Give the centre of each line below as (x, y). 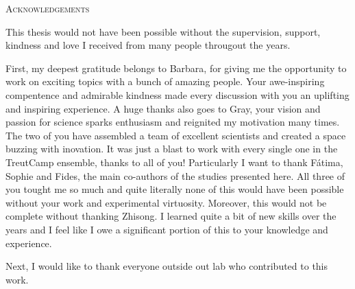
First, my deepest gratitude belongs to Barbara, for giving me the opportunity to (176, 68)
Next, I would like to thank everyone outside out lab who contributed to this (167, 266)
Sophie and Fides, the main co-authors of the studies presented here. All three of (175, 175)
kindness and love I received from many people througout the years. (148, 45)
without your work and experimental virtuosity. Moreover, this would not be (166, 202)
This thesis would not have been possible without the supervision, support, (163, 31)
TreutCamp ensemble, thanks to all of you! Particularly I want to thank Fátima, (174, 162)
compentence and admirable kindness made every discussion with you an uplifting (177, 94)
